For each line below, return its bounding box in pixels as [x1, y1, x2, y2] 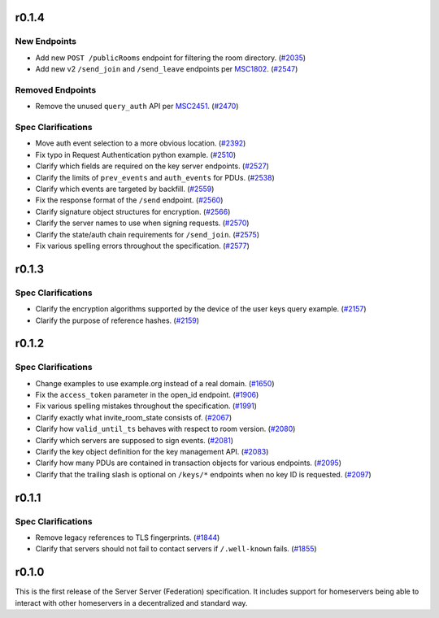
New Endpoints [15, 36, 77, 47]
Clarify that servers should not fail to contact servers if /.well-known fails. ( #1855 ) [35, 544, 317, 554]
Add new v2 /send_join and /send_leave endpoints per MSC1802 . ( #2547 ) [35, 64, 298, 74]
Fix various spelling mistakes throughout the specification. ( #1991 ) [35, 401, 258, 411]
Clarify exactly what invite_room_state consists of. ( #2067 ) [35, 412, 233, 422]
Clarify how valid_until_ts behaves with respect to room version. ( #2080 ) [35, 424, 296, 434]
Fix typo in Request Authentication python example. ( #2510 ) [35, 150, 237, 159]
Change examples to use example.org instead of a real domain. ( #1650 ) [35, 378, 275, 388]
